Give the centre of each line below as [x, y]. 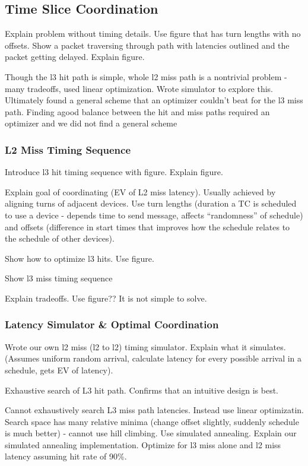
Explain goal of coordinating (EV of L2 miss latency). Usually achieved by [140, 191]
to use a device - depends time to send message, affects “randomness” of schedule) [154, 215]
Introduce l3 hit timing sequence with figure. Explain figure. [114, 172]
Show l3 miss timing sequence [59, 278]
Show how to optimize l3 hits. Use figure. [80, 258]
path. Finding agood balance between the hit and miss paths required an [137, 111]
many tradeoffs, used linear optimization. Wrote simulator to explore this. [139, 88]
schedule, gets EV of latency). [59, 370]
